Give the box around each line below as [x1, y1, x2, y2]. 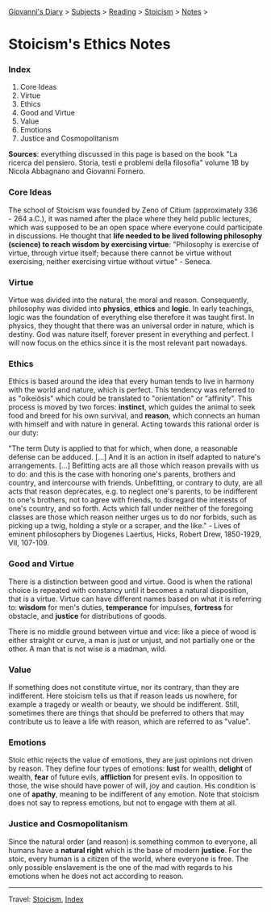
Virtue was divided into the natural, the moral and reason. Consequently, [8, 295, 249, 305]
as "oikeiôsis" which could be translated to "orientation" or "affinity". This [8, 393, 252, 403]
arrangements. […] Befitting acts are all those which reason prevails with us [8, 460, 260, 471]
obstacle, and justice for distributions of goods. [8, 611, 167, 620]
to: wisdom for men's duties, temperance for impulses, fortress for [8, 602, 234, 612]
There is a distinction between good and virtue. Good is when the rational [8, 577, 252, 586]
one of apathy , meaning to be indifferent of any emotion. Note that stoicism [8, 789, 260, 799]
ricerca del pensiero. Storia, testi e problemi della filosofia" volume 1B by [8, 158, 249, 168]
